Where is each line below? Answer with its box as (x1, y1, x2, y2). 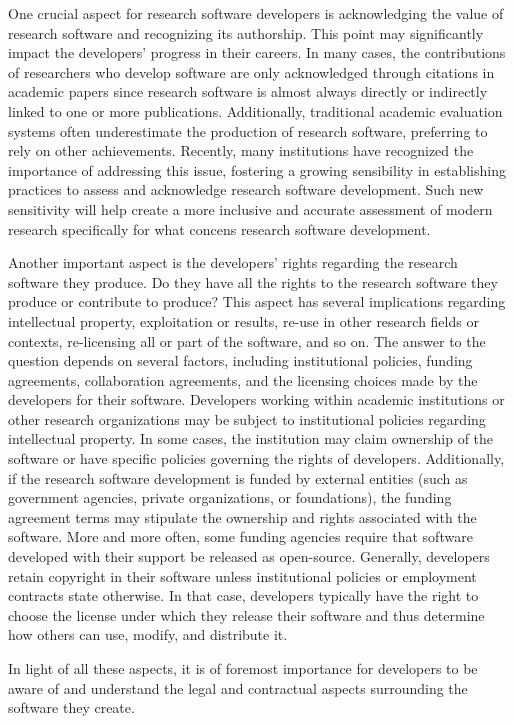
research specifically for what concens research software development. (8, 218, 431, 239)
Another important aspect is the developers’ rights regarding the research (8, 252, 458, 273)
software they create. (8, 697, 135, 718)
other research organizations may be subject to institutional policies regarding (8, 408, 486, 429)
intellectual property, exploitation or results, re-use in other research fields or (8, 310, 479, 331)
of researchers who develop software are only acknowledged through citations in (8, 61, 495, 82)
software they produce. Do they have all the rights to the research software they (8, 271, 498, 292)
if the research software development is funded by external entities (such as (8, 467, 468, 488)
